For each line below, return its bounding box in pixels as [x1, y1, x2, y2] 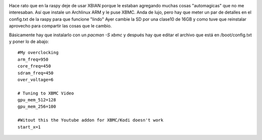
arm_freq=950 [17, 56, 49, 62]
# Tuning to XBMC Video [17, 90, 74, 96]
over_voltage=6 [17, 77, 54, 82]
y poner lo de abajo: [9, 39, 49, 44]
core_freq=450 [17, 63, 51, 69]
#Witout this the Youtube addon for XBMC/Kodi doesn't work [17, 117, 164, 123]
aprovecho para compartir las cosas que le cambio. [9, 23, 112, 29]
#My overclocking [17, 50, 59, 56]
